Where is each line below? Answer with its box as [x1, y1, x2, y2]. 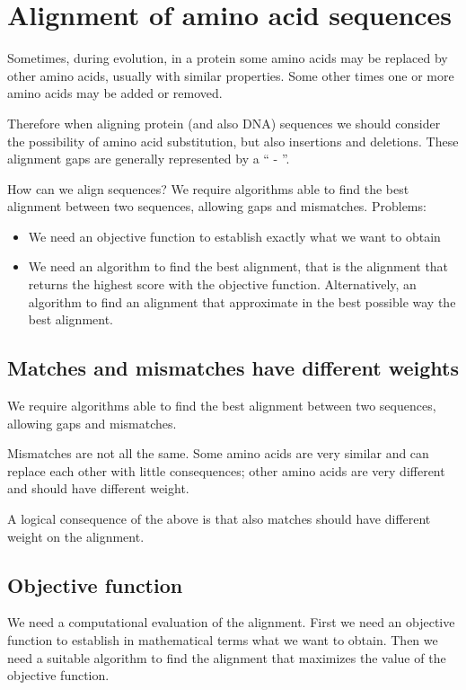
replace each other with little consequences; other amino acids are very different [7, 461, 445, 480]
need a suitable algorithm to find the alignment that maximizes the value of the [7, 648, 446, 667]
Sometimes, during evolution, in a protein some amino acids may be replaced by [7, 49, 448, 67]
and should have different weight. [7, 479, 189, 498]
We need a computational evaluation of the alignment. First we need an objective [7, 613, 455, 632]
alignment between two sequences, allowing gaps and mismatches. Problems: [7, 197, 426, 216]
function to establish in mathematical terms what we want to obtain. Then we [7, 631, 438, 649]
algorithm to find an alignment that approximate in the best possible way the [28, 292, 456, 311]
